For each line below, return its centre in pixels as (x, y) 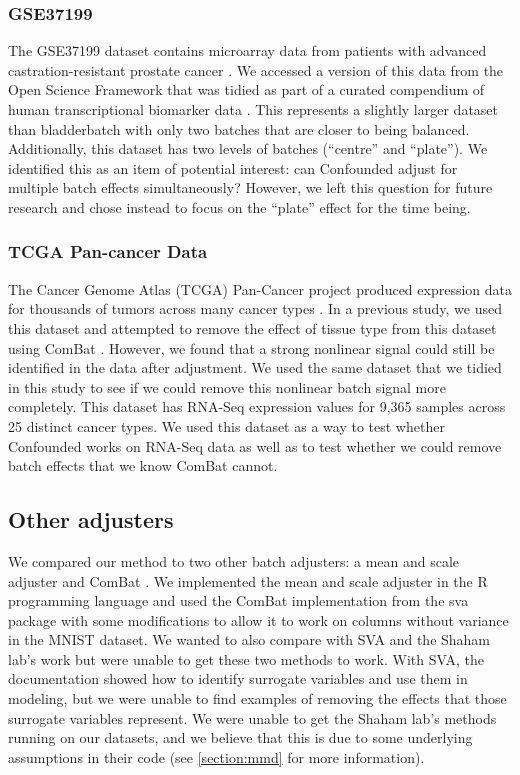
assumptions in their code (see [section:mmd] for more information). (216, 756)
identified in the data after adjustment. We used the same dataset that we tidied (255, 367)
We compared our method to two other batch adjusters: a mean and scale (234, 560)
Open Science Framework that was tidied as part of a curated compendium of (246, 89)
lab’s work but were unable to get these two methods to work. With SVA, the (246, 658)
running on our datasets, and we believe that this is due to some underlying (240, 737)
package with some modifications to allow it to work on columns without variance (258, 619)
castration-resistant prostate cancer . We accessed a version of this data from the (256, 69)
